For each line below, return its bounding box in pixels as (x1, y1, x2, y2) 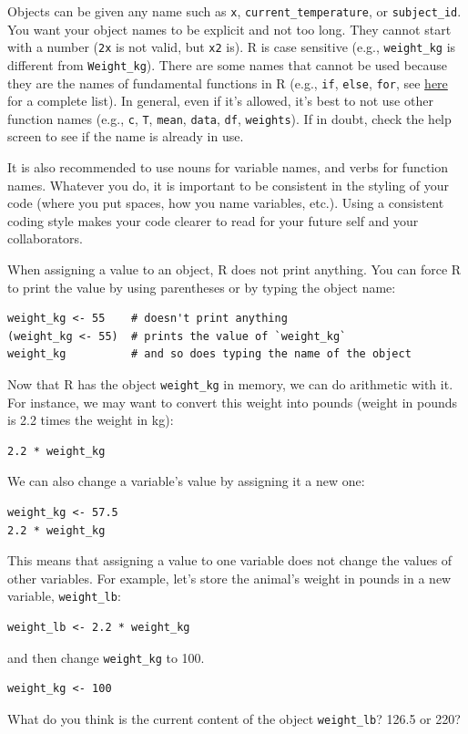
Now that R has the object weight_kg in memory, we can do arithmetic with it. (7, 375, 453, 393)
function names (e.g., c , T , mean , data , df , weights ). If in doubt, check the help (7, 109, 452, 128)
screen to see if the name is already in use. (7, 127, 244, 146)
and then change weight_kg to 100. (7, 647, 205, 667)
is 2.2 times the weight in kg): (7, 410, 174, 429)
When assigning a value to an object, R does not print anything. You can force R (7, 260, 462, 279)
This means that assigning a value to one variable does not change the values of (7, 551, 453, 570)
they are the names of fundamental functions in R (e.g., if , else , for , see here (7, 73, 448, 92)
